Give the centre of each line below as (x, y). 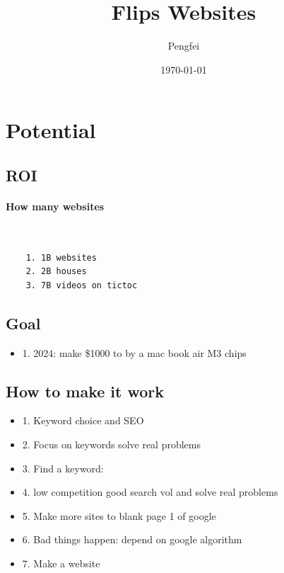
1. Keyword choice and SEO (83, 420)
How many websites (55, 206)
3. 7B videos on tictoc (82, 285)
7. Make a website (61, 563)
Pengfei (184, 46)
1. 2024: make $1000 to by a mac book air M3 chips (134, 352)
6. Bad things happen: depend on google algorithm (132, 539)
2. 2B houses (56, 272)
